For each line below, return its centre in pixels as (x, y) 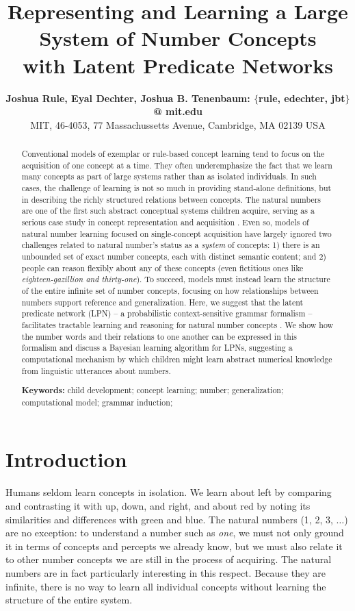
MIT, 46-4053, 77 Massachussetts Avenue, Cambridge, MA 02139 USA (178, 124)
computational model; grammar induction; (97, 402)
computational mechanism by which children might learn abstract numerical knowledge (177, 359)
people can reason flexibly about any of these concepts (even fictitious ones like (162, 267)
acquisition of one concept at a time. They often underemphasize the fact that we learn (177, 165)
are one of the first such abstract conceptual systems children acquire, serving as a (168, 211)
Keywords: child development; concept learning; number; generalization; (153, 390)
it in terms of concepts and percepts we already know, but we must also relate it (174, 546)
